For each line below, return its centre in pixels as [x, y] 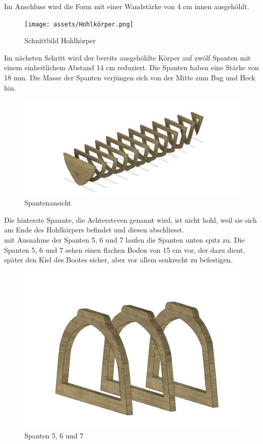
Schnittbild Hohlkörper [60, 40]
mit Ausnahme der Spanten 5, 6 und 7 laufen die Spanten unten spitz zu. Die [124, 239]
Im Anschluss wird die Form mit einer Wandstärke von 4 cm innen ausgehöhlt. [127, 6]
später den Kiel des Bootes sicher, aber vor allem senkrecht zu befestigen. [118, 260]
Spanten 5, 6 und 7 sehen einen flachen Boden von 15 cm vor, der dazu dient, [125, 249]
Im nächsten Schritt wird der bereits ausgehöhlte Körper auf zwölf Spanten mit [127, 57]
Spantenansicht [48, 203]
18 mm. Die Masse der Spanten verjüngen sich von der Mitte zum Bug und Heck [130, 78]
